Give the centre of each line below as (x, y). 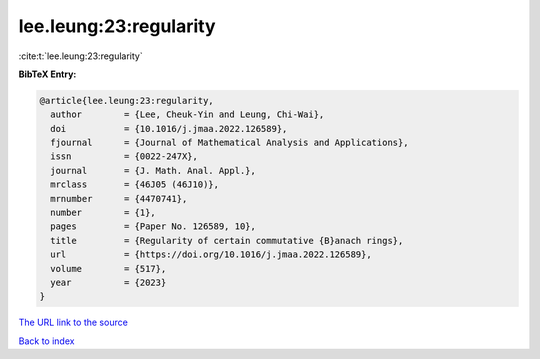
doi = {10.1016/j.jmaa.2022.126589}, (169, 128)
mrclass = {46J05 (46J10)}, (135, 184)
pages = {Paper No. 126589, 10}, (153, 226)
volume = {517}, (108, 268)
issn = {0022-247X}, (124, 156)
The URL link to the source (73, 322)
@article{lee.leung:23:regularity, (126, 100)
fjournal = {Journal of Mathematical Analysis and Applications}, (229, 143)
